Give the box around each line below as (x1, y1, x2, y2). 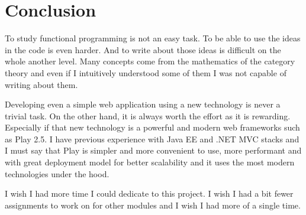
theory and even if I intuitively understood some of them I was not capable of (5, 66, 286, 79)
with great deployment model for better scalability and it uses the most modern (5, 156, 295, 168)
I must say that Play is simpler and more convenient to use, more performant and (5, 144, 302, 157)
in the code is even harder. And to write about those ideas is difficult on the (5, 43, 281, 56)
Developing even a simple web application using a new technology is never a (5, 98, 281, 110)
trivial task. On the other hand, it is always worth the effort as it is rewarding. (5, 109, 291, 122)
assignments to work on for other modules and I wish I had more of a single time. (5, 198, 301, 211)
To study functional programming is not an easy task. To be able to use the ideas (5, 32, 301, 44)
